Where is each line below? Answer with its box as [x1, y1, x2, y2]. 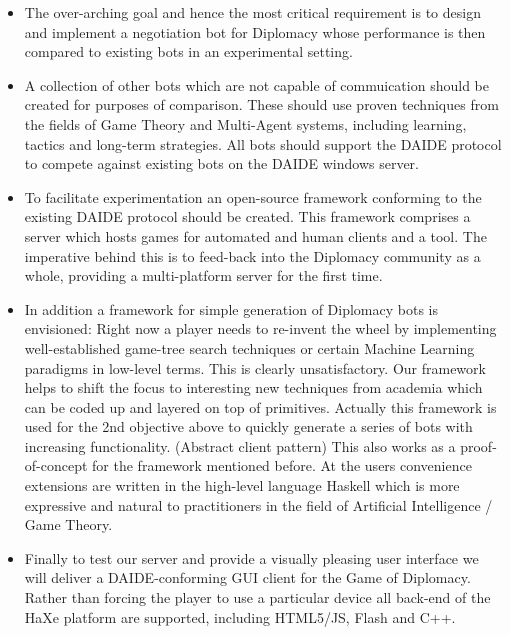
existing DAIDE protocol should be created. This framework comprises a [24, 206, 471, 227]
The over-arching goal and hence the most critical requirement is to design [24, 2, 481, 22]
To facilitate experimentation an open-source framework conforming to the [24, 186, 482, 207]
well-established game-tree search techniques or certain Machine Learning [24, 337, 475, 358]
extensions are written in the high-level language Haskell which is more [24, 475, 460, 496]
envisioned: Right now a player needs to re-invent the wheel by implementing [24, 318, 497, 339]
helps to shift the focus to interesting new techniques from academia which [24, 377, 483, 398]
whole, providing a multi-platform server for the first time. [24, 265, 383, 286]
